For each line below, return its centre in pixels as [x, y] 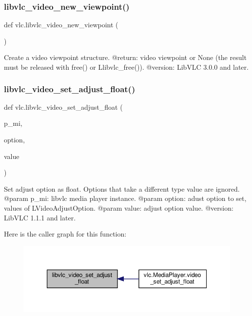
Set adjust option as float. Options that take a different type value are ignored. [122, 188]
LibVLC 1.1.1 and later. [40, 217]
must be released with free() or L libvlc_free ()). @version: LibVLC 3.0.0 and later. [126, 67]
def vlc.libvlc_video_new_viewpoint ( [61, 25]
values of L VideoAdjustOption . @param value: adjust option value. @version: [119, 207]
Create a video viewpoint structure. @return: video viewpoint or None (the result [125, 57]
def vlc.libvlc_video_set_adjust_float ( [63, 107]
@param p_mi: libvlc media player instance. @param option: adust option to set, [125, 198]
